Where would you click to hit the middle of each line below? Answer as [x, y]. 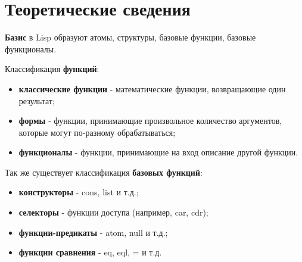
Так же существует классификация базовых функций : [104, 172]
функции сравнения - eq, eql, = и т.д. [90, 252]
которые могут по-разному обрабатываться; [97, 132]
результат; [37, 100]
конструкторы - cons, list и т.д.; [79, 192]
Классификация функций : [52, 69]
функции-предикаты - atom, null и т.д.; [93, 232]
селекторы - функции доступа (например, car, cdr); [113, 212]
